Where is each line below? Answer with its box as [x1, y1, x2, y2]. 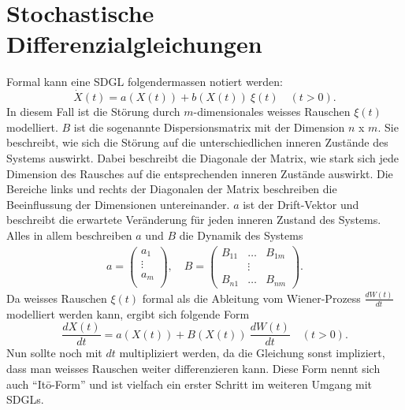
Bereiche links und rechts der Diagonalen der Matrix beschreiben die [6, 181, 337, 197]
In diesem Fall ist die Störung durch [6, 103, 180, 120]
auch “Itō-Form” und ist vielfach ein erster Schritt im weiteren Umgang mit [6, 375, 373, 392]
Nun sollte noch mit [6, 345, 102, 361]
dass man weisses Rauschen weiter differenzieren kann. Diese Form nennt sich [6, 360, 381, 376]
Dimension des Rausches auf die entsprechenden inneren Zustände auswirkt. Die [6, 165, 393, 181]
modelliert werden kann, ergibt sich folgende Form [6, 305, 250, 322]
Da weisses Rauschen [6, 289, 107, 306]
